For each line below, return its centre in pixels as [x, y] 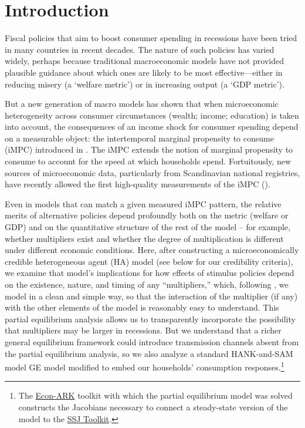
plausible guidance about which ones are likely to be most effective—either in [144, 72]
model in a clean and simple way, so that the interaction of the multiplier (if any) [151, 296]
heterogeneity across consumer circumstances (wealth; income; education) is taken [152, 115]
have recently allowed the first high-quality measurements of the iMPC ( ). [138, 184]
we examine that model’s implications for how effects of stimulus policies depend [150, 273]
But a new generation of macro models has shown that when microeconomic [142, 104]
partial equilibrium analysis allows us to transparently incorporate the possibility [150, 319]
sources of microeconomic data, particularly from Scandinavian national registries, [152, 172]
